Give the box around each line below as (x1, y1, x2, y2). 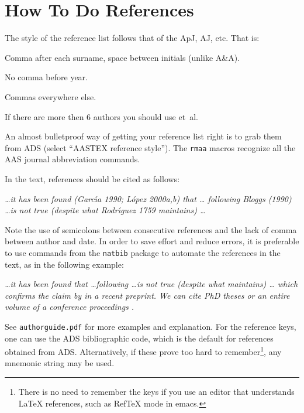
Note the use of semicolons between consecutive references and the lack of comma (5, 223, 297, 235)
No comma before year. (5, 71, 88, 83)
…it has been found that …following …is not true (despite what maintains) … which (5, 278, 298, 290)
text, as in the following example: (5, 258, 124, 270)
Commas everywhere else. (5, 90, 96, 103)
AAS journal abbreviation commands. (5, 153, 140, 165)
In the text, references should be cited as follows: (5, 172, 180, 185)
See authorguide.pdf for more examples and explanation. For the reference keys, (5, 320, 296, 332)
